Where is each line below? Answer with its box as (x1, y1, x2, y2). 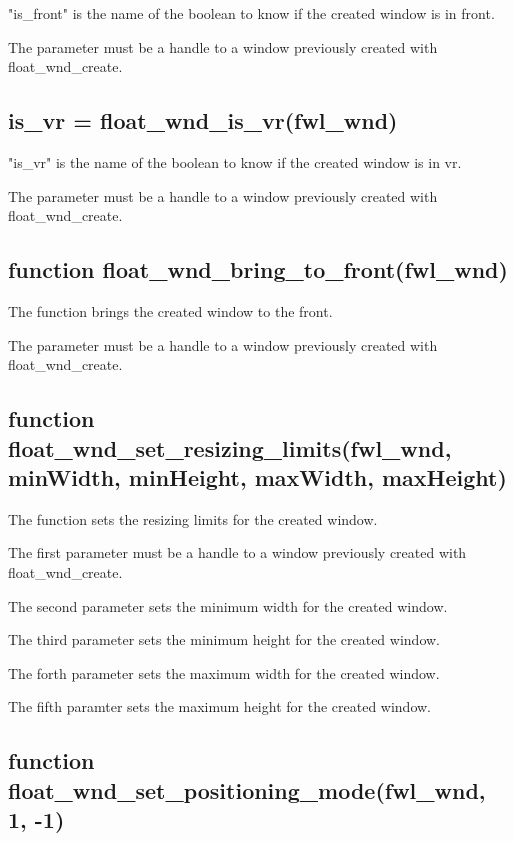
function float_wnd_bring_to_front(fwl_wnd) (8, 254, 508, 285)
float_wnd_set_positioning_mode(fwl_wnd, (8, 774, 486, 805)
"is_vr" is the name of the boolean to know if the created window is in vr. (8, 151, 462, 172)
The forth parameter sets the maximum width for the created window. (8, 662, 440, 683)
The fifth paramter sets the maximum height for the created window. (8, 696, 432, 717)
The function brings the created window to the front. (8, 300, 333, 321)
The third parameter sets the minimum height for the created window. (8, 629, 440, 650)
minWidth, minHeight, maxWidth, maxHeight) (8, 461, 507, 492)
